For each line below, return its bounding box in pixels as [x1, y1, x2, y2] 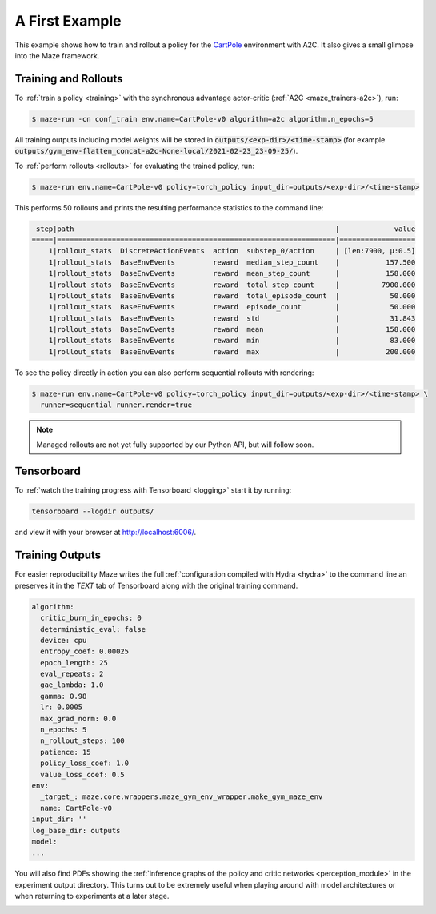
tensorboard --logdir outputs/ [31, 507, 155, 516]
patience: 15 [40, 748, 91, 756]
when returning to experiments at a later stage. [14, 892, 170, 901]
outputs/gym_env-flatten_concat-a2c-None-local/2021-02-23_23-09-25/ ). [14, 146, 298, 156]
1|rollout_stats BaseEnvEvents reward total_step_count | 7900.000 [48, 280, 416, 289]
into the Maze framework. [14, 50, 100, 60]
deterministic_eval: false [40, 625, 146, 633]
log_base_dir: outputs [31, 826, 121, 835]
